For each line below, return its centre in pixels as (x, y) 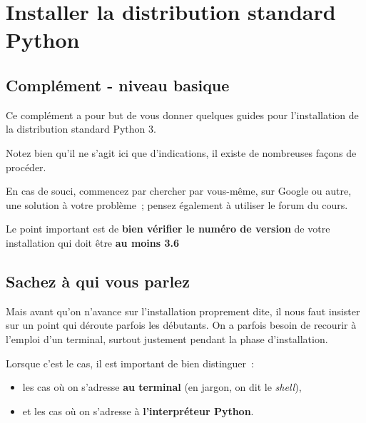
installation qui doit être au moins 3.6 (93, 242)
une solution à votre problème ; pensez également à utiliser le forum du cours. (177, 204)
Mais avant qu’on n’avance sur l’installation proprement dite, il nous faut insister (183, 311)
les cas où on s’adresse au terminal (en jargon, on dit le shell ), (162, 387)
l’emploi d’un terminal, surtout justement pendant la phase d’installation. (167, 338)
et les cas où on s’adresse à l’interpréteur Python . (138, 411)
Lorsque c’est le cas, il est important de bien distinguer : (130, 363)
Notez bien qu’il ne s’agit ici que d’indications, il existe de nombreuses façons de (181, 152)
